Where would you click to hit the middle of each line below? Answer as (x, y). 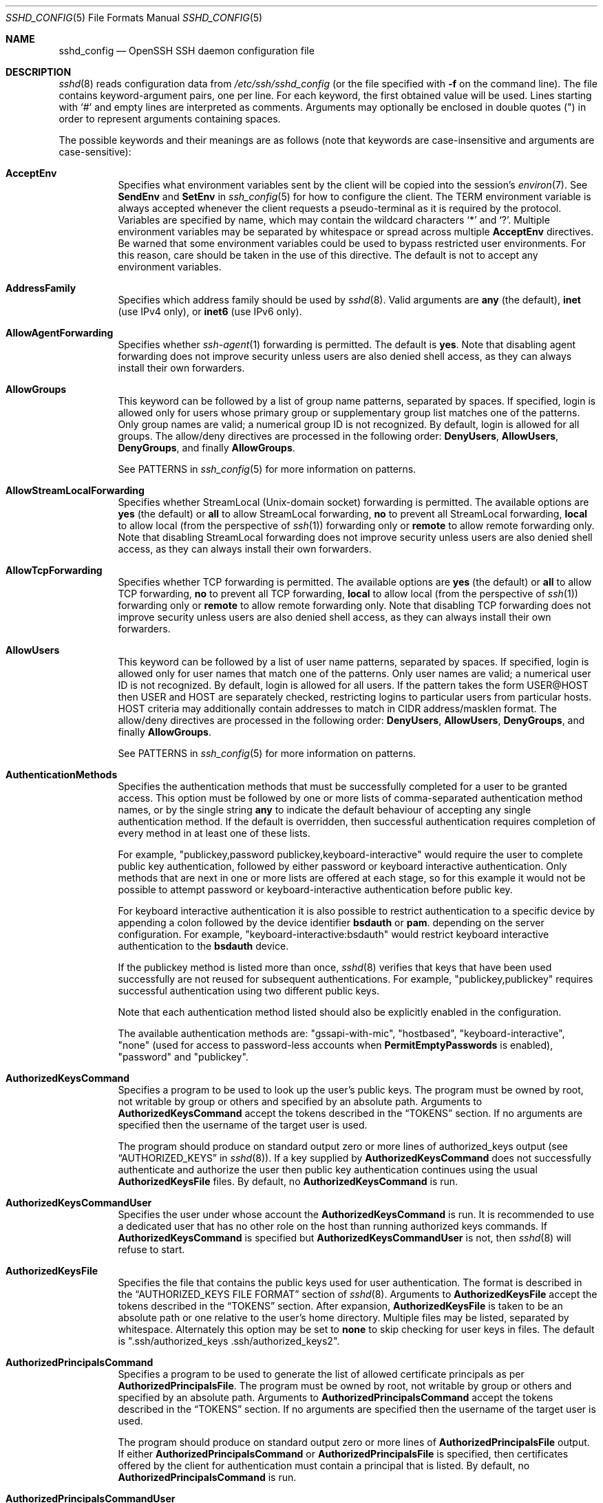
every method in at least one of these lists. (214, 833)
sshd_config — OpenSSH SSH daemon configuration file (187, 51)
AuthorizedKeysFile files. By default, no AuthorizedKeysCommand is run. (288, 1181)
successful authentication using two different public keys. (249, 991)
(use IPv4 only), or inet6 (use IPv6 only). (210, 311)
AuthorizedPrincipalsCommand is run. (207, 1477)
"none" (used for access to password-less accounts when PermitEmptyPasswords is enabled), (336, 1045)
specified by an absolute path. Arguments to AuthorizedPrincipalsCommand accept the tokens (336, 1397)
